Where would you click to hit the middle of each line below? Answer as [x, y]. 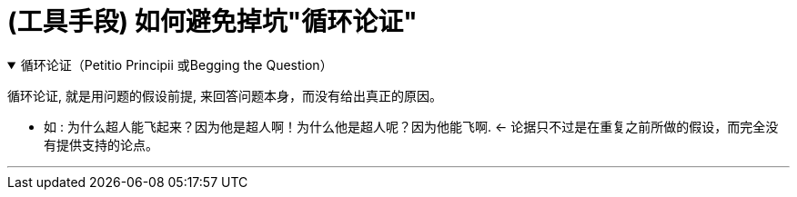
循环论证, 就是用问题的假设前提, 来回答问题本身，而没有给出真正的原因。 [225, 95]
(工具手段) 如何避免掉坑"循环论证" [212, 22]
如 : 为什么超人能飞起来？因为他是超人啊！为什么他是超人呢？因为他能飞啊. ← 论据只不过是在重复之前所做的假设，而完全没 [411, 126]
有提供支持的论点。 [101, 144]
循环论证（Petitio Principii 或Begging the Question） [177, 64]
